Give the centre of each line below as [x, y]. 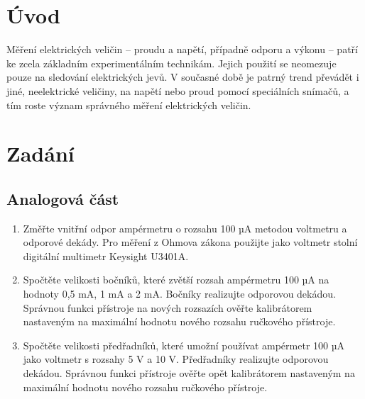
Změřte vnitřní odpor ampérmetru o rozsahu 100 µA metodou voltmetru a [185, 228]
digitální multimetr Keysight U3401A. [106, 255]
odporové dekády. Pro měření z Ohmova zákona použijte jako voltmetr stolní [190, 242]
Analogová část [63, 198]
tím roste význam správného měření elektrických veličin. [129, 105]
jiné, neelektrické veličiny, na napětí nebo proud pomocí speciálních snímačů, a [178, 90]
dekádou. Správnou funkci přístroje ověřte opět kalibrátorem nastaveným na [189, 373]
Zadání [40, 153]
